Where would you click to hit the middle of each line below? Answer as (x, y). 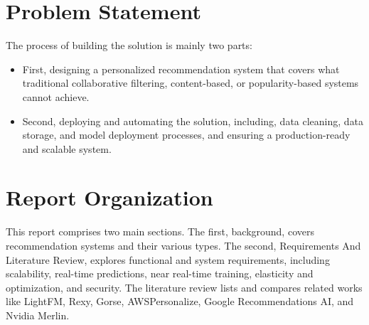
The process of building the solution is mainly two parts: (129, 45)
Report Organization (109, 197)
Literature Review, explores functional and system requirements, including (168, 259)
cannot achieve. (56, 96)
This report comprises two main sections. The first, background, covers (160, 231)
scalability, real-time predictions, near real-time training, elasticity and (160, 273)
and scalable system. (67, 148)
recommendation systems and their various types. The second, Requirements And (183, 245)
